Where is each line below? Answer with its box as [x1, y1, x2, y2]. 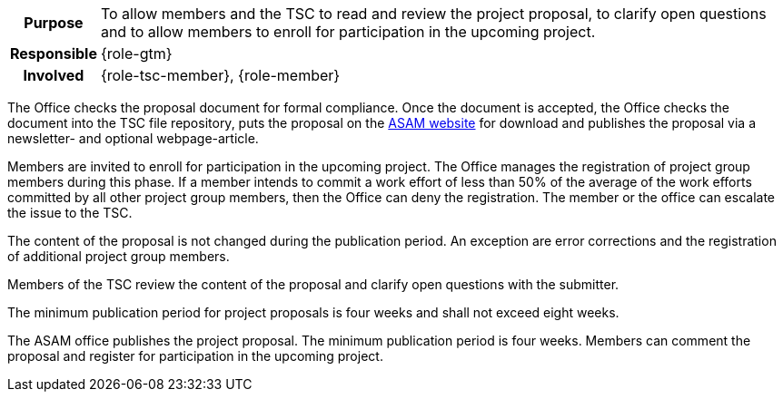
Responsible [10, 44, 97, 63]
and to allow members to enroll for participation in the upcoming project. [100, 23, 596, 41]
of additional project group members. [7, 248, 230, 264]
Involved [23, 66, 84, 84]
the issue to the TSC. [7, 205, 133, 220]
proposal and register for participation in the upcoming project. [7, 348, 383, 364]
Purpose [24, 14, 84, 32]
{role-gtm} [100, 44, 173, 63]
